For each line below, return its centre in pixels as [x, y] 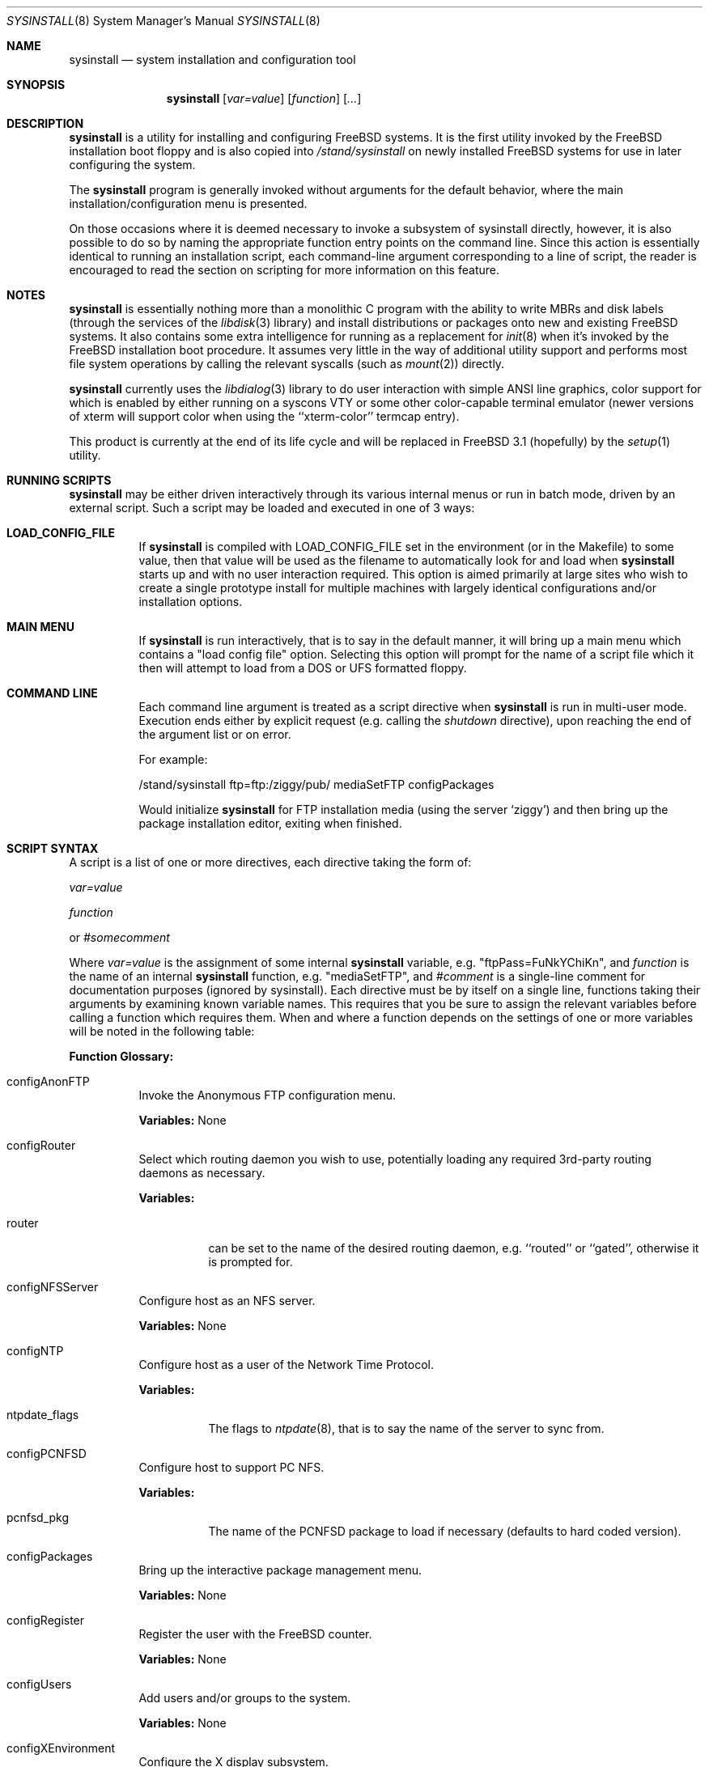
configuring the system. [132, 165]
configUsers [39, 1684]
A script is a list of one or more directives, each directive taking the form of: [270, 862]
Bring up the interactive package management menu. [280, 1570]
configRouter [41, 1145]
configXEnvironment [61, 1748]
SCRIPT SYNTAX [53, 848]
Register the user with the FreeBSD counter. [255, 1634]
